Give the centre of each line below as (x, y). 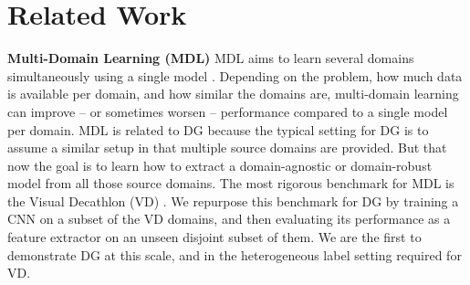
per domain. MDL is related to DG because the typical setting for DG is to (218, 129)
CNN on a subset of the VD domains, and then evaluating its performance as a (229, 219)
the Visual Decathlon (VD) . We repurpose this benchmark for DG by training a (233, 201)
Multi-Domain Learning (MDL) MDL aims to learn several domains (211, 58)
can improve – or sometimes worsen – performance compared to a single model (228, 111)
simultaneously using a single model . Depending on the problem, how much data (235, 75)
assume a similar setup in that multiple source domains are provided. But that (227, 148)
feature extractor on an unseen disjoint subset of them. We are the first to (214, 237)
